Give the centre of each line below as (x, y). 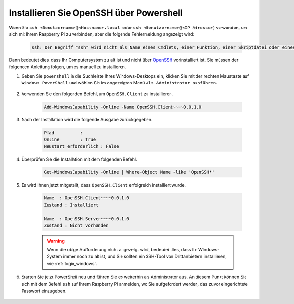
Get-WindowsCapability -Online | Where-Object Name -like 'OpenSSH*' (129, 172)
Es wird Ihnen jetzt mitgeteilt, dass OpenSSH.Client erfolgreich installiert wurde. (104, 185)
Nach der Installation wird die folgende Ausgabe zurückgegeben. (87, 120)
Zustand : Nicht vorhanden (76, 225)
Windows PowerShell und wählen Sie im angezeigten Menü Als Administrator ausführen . (119, 83)
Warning (56, 241)
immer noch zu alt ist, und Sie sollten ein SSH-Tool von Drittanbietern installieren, (145, 257)
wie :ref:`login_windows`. (72, 263)
